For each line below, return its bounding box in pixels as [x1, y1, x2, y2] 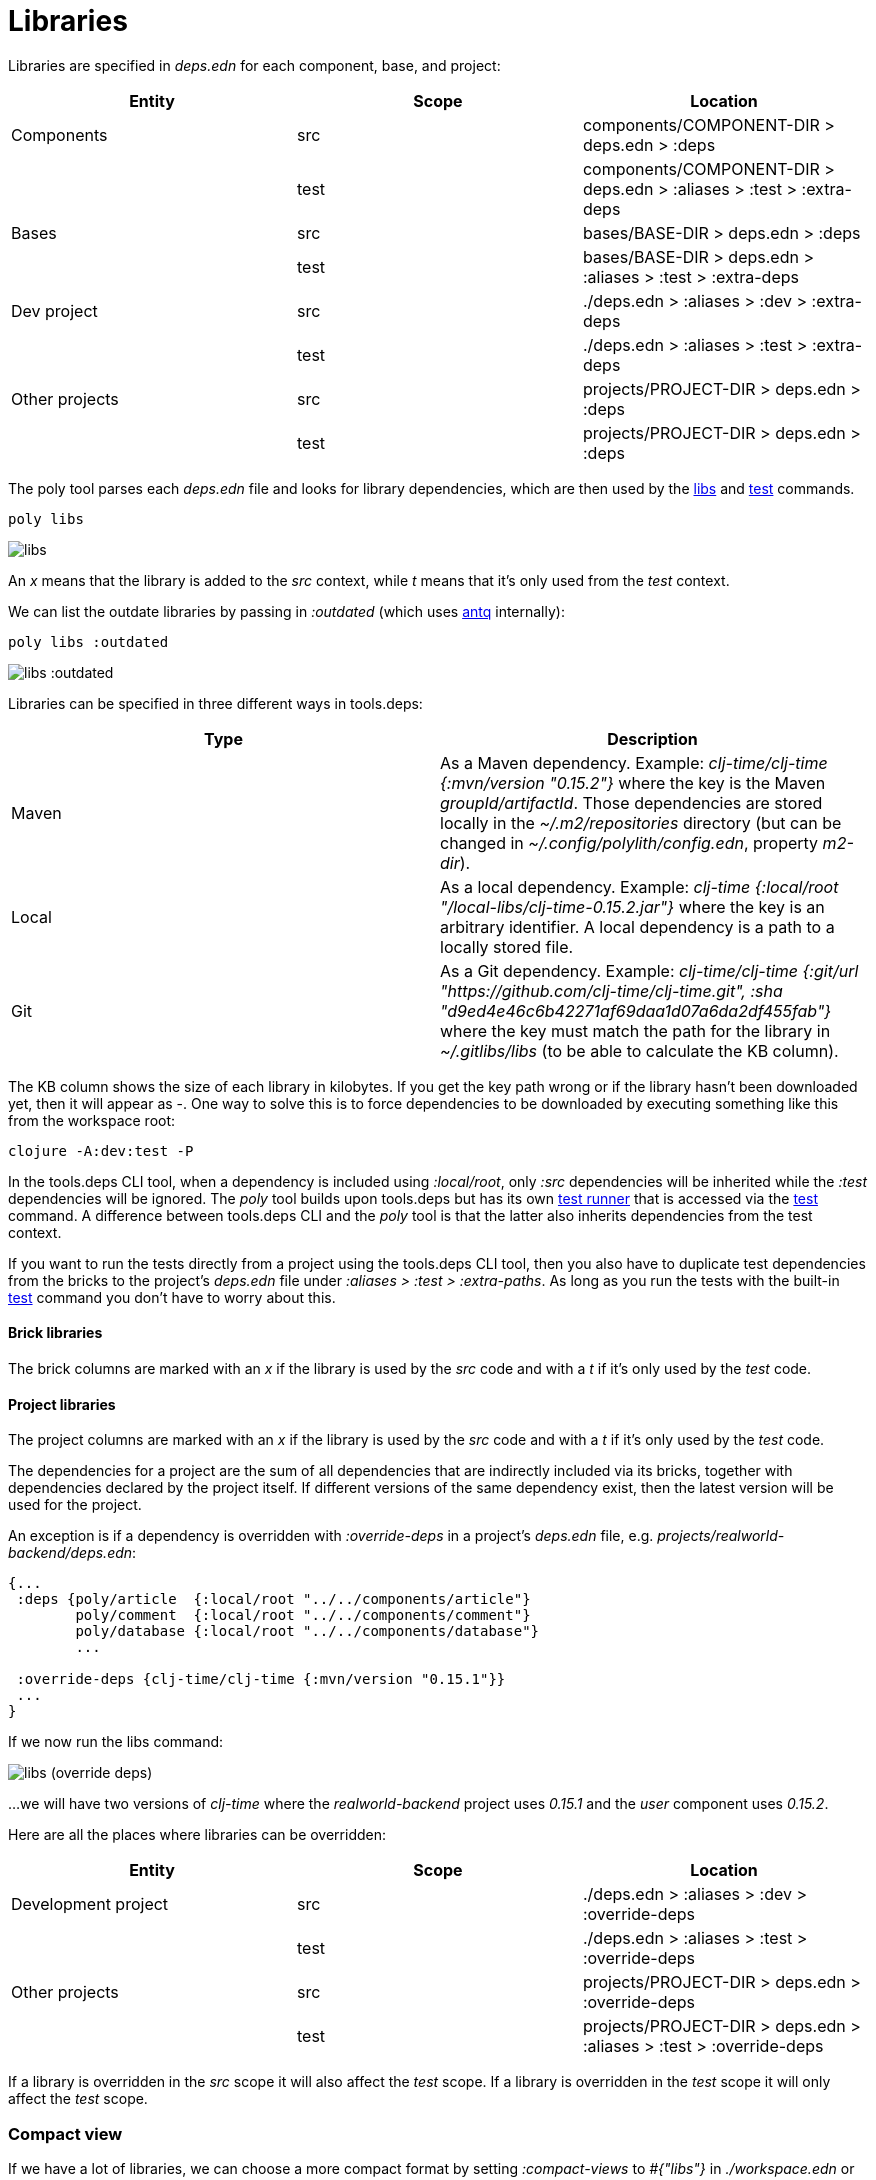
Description [607, 728, 698, 749]
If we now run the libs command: [8, 1733, 224, 1751]
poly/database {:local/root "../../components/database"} [75, 1623, 540, 1640]
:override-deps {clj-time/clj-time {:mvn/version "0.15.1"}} [16, 1671, 506, 1688]
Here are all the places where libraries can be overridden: [8, 1826, 387, 1844]
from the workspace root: [8, 1111, 176, 1129]
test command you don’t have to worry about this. [8, 1288, 336, 1306]
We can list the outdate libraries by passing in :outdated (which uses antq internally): [8, 602, 565, 620]
